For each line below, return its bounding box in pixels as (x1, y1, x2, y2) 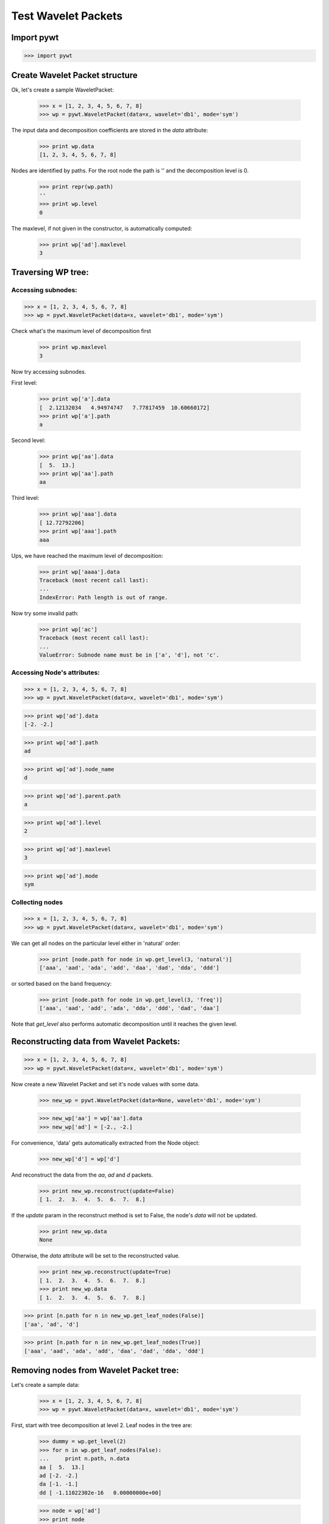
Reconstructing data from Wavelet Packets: (11, 1036, 180, 1047)
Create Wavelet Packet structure (11, 70, 138, 80)
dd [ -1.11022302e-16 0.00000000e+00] (39, 1489, 161, 1496)
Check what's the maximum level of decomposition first (11, 327, 152, 335)
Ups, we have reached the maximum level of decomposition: (11, 552, 163, 559)
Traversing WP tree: (11, 267, 90, 277)
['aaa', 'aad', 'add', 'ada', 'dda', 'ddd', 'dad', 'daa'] (39, 1005, 219, 1012)
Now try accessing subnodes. (11, 368, 87, 375)
